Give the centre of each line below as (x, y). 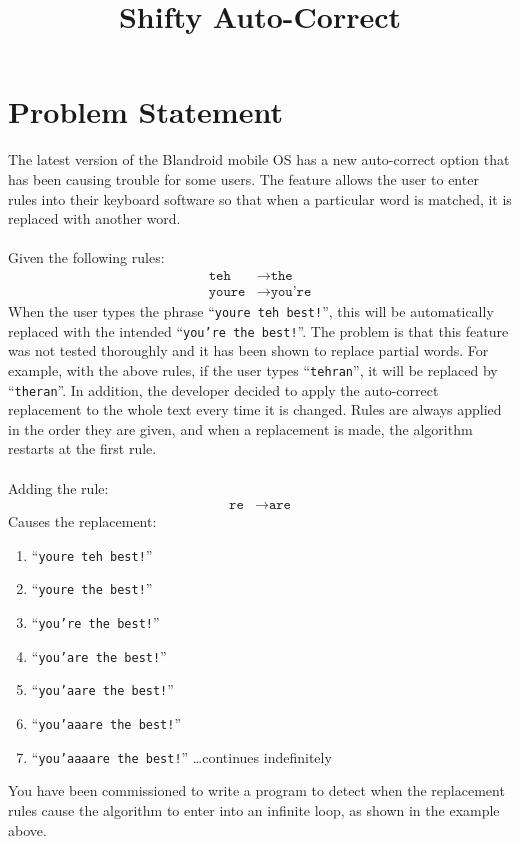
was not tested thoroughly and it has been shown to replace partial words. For (248, 350)
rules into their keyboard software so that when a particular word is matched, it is (260, 198)
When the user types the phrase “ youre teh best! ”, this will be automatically (251, 310)
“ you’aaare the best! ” (106, 723)
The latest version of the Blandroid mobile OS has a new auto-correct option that (259, 159)
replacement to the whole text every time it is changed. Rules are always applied (255, 409)
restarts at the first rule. (82, 448)
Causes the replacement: (82, 521)
